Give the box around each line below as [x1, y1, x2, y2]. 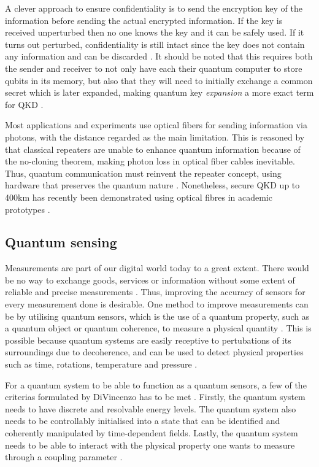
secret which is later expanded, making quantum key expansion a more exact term [5, 86, 314, 99]
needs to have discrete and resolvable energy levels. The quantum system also [5, 402, 296, 415]
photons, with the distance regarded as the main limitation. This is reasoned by [5, 130, 305, 143]
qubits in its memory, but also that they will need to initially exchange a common [5, 74, 313, 87]
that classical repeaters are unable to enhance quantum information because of [5, 142, 301, 155]
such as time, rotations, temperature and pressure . [5, 358, 198, 371]
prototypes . [5, 203, 50, 215]
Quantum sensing [5, 233, 117, 252]
